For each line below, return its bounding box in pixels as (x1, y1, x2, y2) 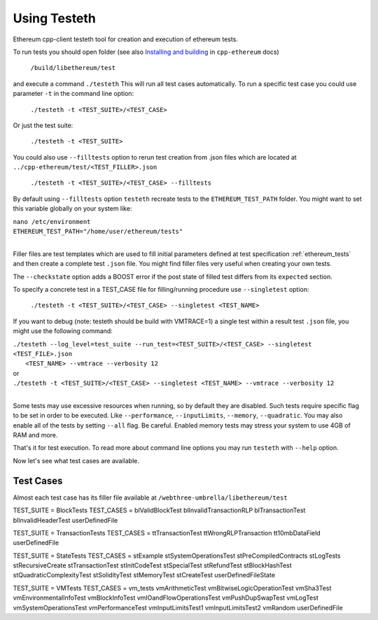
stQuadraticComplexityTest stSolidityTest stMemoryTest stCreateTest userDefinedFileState (13, 571, 276, 579)
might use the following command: (13, 327, 113, 335)
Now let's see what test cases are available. (13, 456, 140, 465)
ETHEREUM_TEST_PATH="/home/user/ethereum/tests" (13, 227, 183, 236)
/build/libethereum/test (30, 64, 115, 72)
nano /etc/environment (13, 218, 91, 225)
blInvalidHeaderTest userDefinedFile (13, 516, 118, 524)
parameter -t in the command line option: (13, 90, 134, 98)
